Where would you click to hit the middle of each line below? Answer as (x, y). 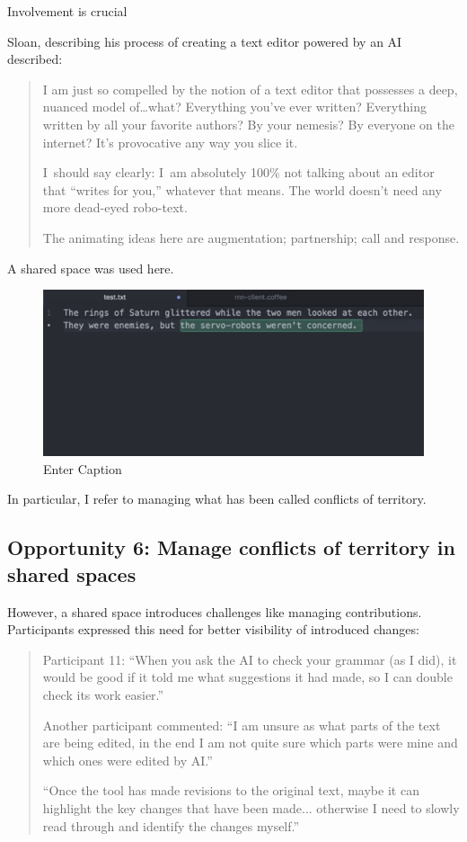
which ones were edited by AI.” (128, 760)
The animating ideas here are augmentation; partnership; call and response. (251, 237)
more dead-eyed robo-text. (115, 207)
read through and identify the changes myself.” (171, 825)
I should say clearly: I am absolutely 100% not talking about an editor (238, 172)
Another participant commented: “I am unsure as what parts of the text (242, 725)
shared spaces (72, 573)
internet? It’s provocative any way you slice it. (170, 142)
